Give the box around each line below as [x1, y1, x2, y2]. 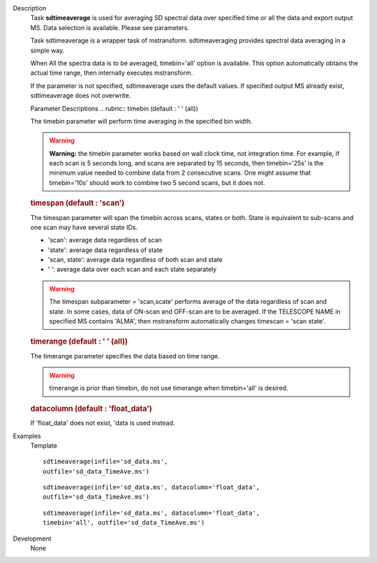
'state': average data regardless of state [47, 245, 163, 254]
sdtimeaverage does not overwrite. [30, 92, 131, 100]
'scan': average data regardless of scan [47, 236, 162, 244]
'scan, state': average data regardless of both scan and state [47, 256, 223, 264]
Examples [13, 432, 41, 440]
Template [30, 441, 57, 450]
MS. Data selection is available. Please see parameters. [30, 23, 190, 31]
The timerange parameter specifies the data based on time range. [30, 351, 220, 360]
